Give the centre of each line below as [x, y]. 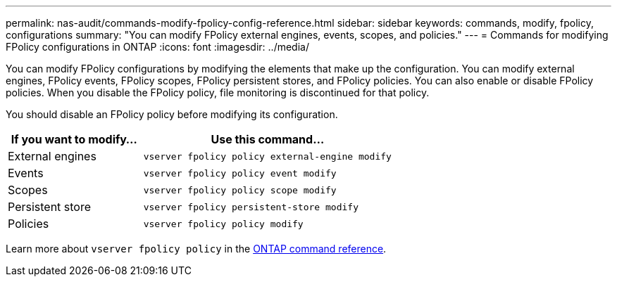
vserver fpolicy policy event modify [240, 173]
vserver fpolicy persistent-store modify [251, 207]
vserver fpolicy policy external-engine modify [267, 156]
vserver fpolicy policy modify [223, 224]
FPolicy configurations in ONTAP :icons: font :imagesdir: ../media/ [157, 47]
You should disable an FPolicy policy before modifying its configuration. [172, 114]
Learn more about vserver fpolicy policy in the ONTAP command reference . [196, 249]
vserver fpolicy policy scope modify [240, 190]
